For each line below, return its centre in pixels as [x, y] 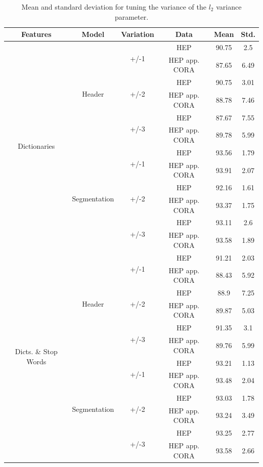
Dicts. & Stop [36, 351]
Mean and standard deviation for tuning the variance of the [114, 7]
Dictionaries [36, 146]
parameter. [131, 16]
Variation [138, 34]
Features [36, 34]
